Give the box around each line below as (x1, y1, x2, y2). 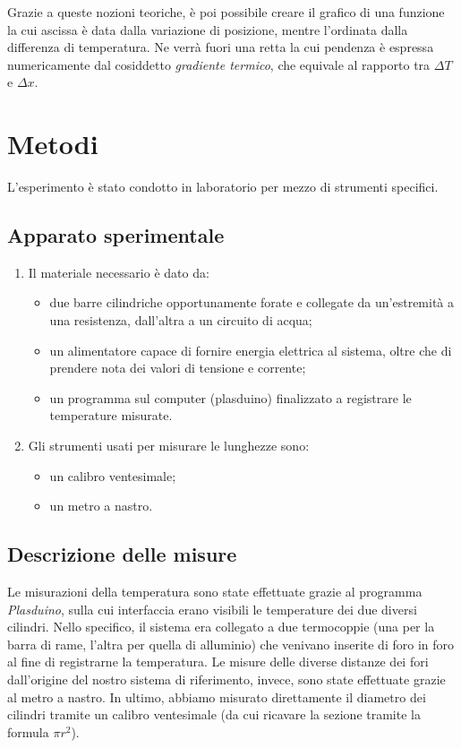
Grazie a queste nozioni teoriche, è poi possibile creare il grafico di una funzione (7, 3, 445, 21)
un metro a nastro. (49, 496, 153, 515)
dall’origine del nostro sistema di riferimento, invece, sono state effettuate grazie (7, 670, 446, 688)
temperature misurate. (49, 406, 173, 425)
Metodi (7, 125, 98, 162)
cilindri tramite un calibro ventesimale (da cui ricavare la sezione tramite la (7, 705, 421, 724)
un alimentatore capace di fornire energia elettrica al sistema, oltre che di (49, 340, 452, 359)
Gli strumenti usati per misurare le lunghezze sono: (28, 436, 310, 455)
